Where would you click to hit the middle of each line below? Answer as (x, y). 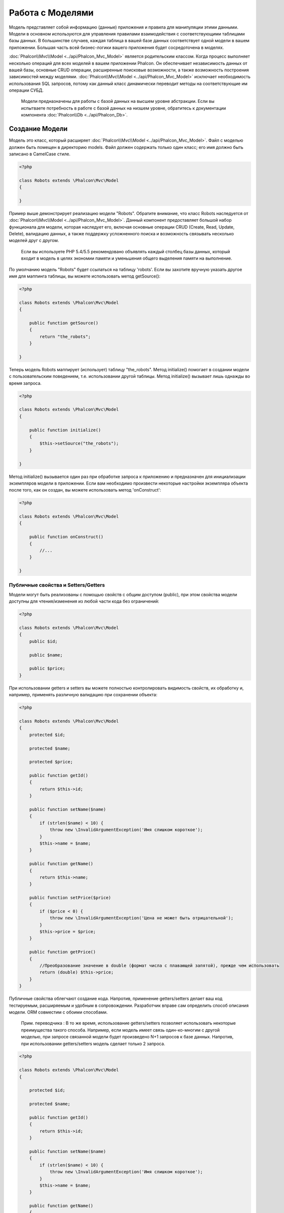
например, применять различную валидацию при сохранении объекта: (83, 695)
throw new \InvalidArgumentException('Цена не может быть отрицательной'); (142, 918)
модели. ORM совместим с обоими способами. (58, 1012)
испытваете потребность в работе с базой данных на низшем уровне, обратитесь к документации (124, 108)
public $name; (46, 655)
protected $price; (51, 762)
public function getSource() (64, 323)
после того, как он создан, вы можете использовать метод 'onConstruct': (85, 490)
